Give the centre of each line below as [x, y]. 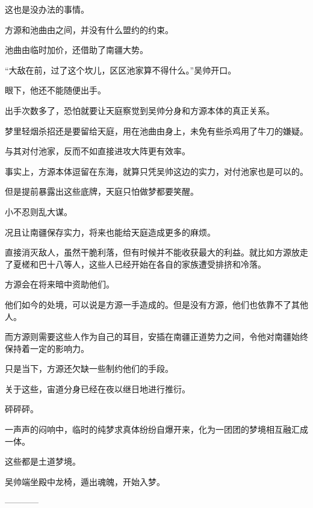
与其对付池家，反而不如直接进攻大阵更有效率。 [98, 151]
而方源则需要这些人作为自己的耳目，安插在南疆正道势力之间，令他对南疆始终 [156, 337]
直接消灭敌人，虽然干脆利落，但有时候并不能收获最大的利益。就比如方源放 [152, 252]
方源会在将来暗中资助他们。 [60, 284]
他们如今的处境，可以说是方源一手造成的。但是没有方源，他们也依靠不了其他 [156, 304]
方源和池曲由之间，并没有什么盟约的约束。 [89, 29]
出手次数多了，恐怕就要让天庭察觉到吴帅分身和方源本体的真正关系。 [140, 110]
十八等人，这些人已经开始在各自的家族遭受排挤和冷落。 [156, 264]
